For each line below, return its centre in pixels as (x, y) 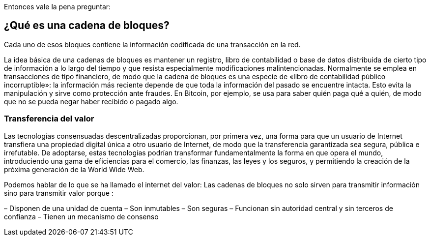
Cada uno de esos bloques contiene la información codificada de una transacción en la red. (152, 44)
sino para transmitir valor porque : (59, 193)
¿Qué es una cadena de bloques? (87, 26)
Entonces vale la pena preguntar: (57, 7)
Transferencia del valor (49, 119)
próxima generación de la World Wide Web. (74, 169)
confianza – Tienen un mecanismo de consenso (81, 216)
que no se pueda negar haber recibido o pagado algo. (91, 101)
